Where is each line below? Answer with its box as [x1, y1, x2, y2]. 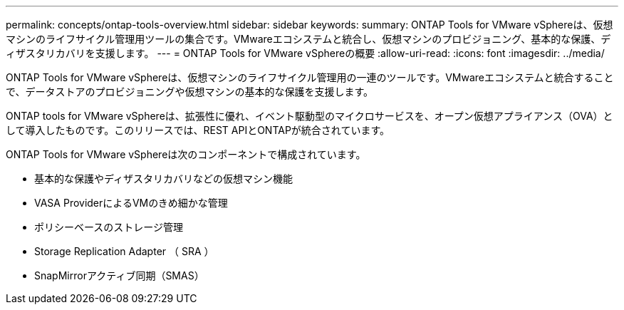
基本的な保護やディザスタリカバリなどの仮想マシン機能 [34, 172, 293, 185]
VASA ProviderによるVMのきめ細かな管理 [34, 197, 228, 209]
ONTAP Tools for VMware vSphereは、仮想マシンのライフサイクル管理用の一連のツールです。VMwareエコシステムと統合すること [6, 71, 614, 83]
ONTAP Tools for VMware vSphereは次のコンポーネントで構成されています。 [6, 148, 366, 160]
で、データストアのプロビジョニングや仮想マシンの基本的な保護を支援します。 [6, 86, 374, 98]
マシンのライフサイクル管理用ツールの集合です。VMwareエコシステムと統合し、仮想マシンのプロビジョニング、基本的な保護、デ [6, 33, 611, 45]
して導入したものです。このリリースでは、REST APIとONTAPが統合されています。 [6, 124, 390, 136]
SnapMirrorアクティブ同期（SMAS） [34, 269, 204, 281]
